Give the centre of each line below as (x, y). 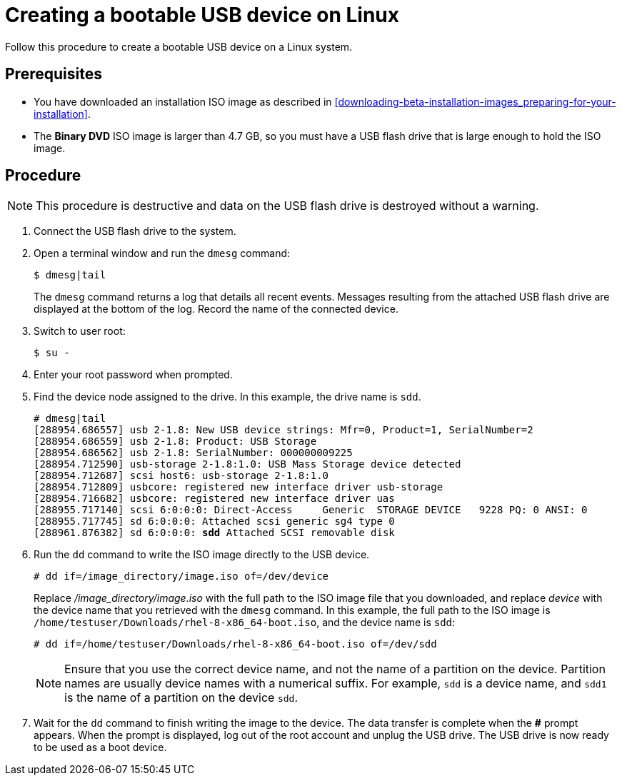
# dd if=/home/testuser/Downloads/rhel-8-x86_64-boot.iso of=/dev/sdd (235, 644)
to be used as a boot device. (100, 747)
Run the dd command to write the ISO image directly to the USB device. (202, 555)
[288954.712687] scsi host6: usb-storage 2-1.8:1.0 (181, 476)
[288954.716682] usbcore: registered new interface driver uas (214, 499)
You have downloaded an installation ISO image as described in (183, 101)
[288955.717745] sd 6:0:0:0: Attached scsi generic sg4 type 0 (214, 521)
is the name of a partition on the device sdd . (181, 698)
